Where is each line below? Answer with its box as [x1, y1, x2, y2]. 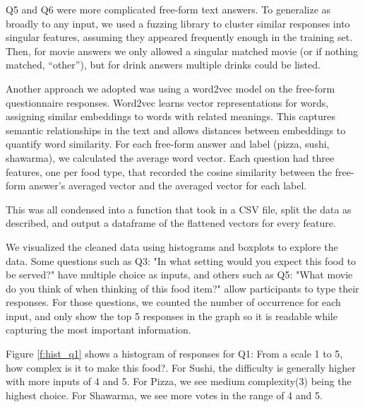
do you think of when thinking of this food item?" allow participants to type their [6, 281, 359, 295]
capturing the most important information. [6, 322, 191, 337]
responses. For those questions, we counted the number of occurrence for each [6, 295, 341, 309]
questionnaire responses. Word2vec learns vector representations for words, [6, 95, 329, 110]
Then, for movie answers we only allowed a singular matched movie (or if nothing [6, 43, 358, 58]
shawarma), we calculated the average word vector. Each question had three [6, 150, 335, 165]
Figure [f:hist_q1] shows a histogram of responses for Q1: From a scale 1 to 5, [6, 346, 343, 361]
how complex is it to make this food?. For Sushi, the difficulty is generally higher [6, 360, 356, 374]
